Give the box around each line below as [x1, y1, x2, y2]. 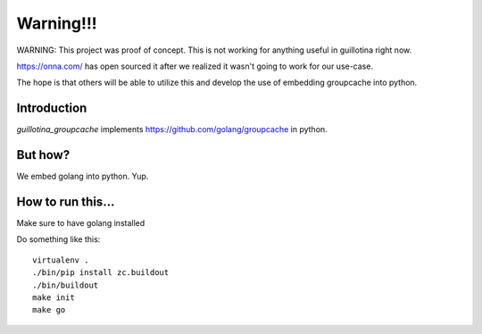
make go [32, 305, 66, 315]
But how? [16, 147, 71, 163]
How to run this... [16, 194, 115, 209]
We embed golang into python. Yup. [16, 171, 149, 182]
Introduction [16, 101, 87, 116]
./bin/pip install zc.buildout [32, 268, 170, 278]
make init [32, 293, 75, 303]
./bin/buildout [32, 280, 99, 290]
